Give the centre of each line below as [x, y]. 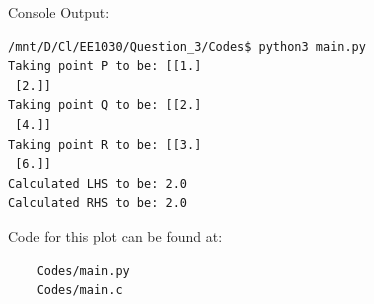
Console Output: [59, 12]
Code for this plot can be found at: [115, 235]
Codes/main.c [79, 290]
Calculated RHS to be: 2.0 [97, 203]
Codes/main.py [83, 270]
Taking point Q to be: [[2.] [105, 105]
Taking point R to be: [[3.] [105, 144]
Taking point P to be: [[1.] [105, 66]
